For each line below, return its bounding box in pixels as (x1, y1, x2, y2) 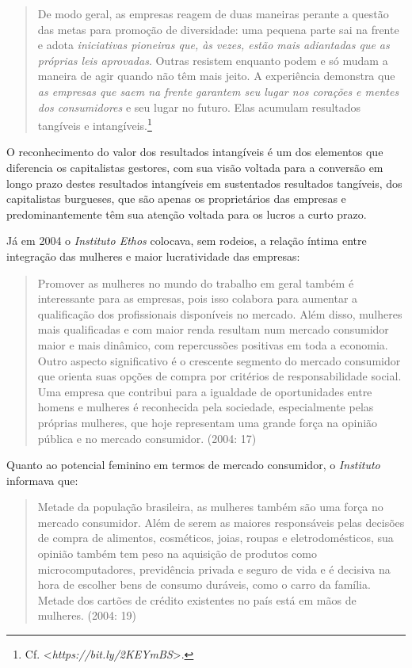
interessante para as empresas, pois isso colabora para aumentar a (37, 290, 358, 307)
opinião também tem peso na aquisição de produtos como (37, 545, 317, 562)
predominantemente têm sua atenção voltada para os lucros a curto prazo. (6, 205, 367, 222)
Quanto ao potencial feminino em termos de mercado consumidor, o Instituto (6, 456, 380, 473)
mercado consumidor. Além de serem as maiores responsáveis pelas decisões (37, 513, 405, 530)
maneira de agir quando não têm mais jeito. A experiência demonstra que (37, 67, 395, 84)
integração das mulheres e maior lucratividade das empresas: (6, 247, 300, 264)
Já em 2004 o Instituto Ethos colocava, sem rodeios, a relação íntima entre (6, 232, 367, 249)
